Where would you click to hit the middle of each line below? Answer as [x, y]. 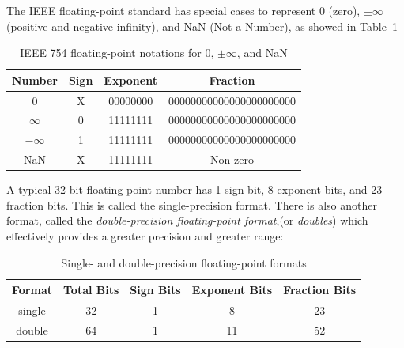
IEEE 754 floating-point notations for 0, [117, 53]
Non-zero [232, 159]
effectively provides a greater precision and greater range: [145, 236]
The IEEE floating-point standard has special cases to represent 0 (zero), [183, 10]
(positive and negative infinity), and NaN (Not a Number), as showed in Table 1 [202, 26]
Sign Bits [155, 290]
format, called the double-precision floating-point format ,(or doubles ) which [187, 220]
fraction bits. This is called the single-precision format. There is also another [192, 204]
